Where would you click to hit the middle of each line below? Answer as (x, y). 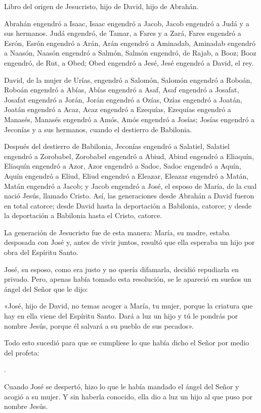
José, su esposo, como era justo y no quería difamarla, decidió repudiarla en (121, 269)
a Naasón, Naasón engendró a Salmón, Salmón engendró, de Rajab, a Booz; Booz (130, 53)
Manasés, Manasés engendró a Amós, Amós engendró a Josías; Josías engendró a (129, 119)
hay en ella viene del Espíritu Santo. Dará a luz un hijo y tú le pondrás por (121, 316)
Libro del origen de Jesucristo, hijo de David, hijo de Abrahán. (101, 6)
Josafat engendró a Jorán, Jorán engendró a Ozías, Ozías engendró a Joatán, (123, 99)
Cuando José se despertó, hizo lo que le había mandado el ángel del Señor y (122, 386)
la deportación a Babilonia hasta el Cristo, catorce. (83, 215)
